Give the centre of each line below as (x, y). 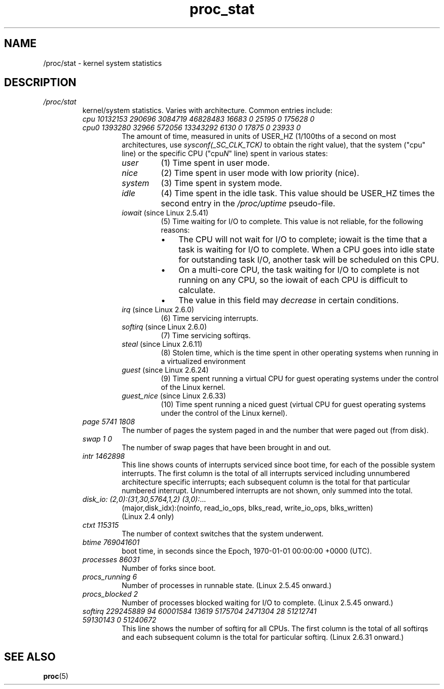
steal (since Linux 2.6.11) (162, 344)
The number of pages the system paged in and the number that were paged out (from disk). (275, 430)
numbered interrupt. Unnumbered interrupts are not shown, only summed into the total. (267, 491)
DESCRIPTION (40, 83)
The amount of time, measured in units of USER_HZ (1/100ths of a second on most (259, 136)
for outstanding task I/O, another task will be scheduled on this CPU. (309, 260)
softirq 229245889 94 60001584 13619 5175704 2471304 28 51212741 (199, 611)
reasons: (175, 230)
